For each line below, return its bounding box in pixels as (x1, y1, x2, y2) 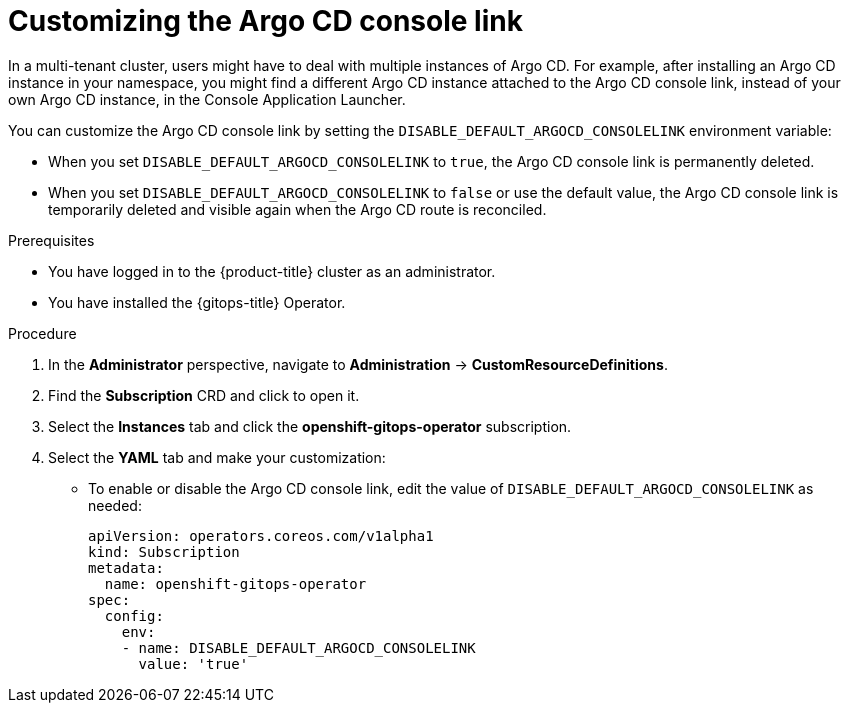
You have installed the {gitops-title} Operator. (48, 293, 346, 311)
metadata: (88, 559, 164, 576)
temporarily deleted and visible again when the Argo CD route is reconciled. (48, 200, 547, 218)
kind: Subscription (88, 543, 240, 560)
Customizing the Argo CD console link (8, 4, 523, 38)
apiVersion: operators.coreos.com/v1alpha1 (88, 527, 434, 544)
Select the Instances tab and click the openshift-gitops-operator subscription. (48, 417, 572, 435)
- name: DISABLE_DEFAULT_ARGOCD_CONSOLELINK (121, 639, 476, 656)
